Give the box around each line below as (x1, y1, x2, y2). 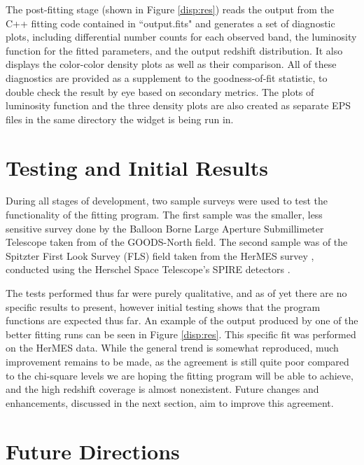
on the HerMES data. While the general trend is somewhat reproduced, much (6, 340, 339, 355)
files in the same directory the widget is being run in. (6, 111, 234, 126)
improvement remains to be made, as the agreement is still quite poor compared (6, 354, 349, 368)
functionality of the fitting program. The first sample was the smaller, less (6, 207, 323, 222)
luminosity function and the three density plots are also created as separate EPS (6, 98, 351, 113)
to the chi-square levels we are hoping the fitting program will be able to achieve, (6, 368, 353, 382)
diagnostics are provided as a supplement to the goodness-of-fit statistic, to (6, 70, 328, 85)
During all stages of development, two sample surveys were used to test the (6, 193, 328, 208)
